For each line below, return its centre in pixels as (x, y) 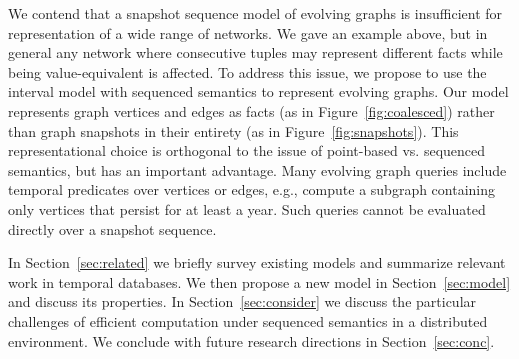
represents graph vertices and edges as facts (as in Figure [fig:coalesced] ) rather (251, 110)
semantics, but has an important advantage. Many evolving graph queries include (257, 169)
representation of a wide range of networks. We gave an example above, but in (248, 32)
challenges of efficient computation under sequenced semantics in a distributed (248, 320)
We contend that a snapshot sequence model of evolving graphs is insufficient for (255, 13)
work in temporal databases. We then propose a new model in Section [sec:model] (259, 281)
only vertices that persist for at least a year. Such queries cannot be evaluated (247, 208)
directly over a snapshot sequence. (112, 228)
